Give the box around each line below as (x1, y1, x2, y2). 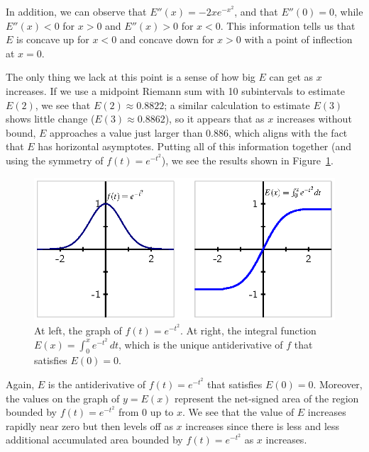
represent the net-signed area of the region (175, 390, 359, 405)
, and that (234, 4, 278, 18)
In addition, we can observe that (6, 4, 147, 18)
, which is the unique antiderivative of (119, 337, 283, 351)
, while (334, 4, 363, 18)
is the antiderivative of (48, 376, 146, 391)
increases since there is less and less (185, 418, 340, 433)
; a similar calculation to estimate (164, 97, 310, 112)
